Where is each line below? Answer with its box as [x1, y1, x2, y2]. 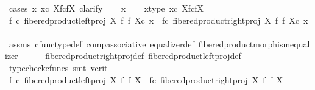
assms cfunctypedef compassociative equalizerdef [9, 37, 194, 50]
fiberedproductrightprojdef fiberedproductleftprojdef [45, 49, 241, 62]
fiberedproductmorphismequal [198, 37, 310, 50]
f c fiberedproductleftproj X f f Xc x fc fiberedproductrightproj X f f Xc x [9, 13, 308, 26]
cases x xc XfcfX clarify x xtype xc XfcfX [9, 2, 204, 14]
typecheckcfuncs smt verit [9, 61, 108, 74]
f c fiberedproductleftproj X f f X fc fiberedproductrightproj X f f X [9, 73, 283, 86]
